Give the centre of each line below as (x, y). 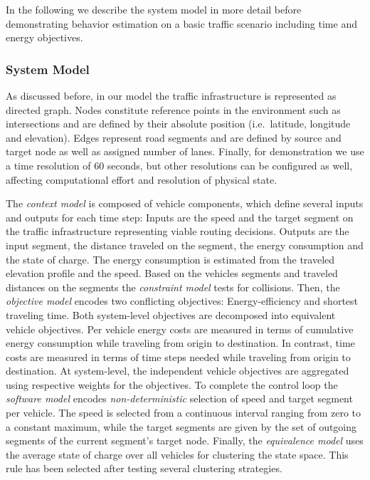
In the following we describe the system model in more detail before (154, 9)
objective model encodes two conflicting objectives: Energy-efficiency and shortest (182, 301)
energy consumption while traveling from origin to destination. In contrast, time (180, 343)
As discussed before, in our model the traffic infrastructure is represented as (171, 95)
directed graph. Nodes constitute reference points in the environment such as (173, 109)
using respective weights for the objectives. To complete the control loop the (172, 384)
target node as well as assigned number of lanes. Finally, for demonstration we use (185, 151)
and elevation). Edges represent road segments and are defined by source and (174, 137)
